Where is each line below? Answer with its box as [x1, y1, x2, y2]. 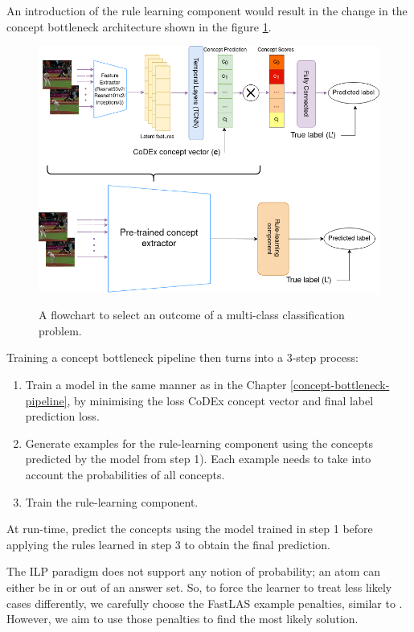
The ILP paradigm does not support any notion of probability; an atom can [6, 563, 381, 580]
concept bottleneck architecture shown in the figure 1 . [6, 18, 272, 35]
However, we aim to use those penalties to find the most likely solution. [6, 610, 359, 627]
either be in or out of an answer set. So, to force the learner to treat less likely [6, 578, 392, 595]
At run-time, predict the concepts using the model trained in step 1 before [6, 520, 373, 537]
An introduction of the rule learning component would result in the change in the [6, 2, 408, 18]
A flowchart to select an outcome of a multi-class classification [39, 306, 345, 323]
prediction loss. [25, 408, 100, 425]
